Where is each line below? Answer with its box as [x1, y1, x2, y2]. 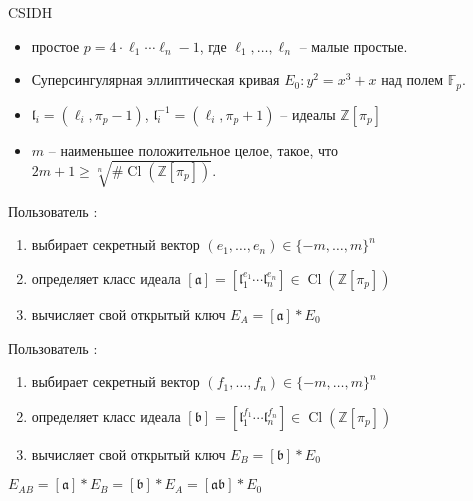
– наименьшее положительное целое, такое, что [48, 139, 338, 160]
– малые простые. [299, 35, 408, 56]
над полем [381, 69, 443, 90]
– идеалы [280, 103, 336, 124]
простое [31, 35, 80, 56]
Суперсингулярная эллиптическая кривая [31, 69, 280, 90]
